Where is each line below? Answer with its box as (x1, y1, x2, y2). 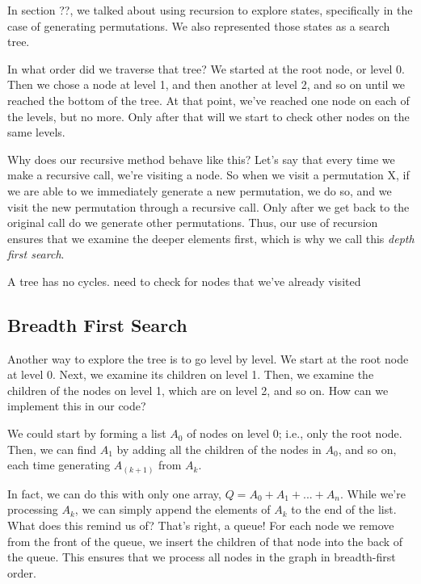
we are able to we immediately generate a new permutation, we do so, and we (7, 182, 392, 199)
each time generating (7, 456, 111, 473)
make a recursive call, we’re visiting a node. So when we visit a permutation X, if (7, 166, 410, 183)
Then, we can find (7, 440, 97, 457)
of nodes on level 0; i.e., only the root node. (187, 425, 402, 442)
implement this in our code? (7, 397, 146, 414)
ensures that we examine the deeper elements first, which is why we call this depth (7, 229, 415, 246)
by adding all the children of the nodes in (116, 440, 322, 457)
